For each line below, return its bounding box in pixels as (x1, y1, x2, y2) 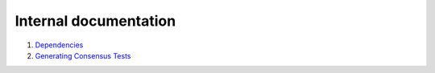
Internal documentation (14, 12, 176, 30)
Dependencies (35, 40, 84, 50)
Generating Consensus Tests (35, 51, 131, 60)
